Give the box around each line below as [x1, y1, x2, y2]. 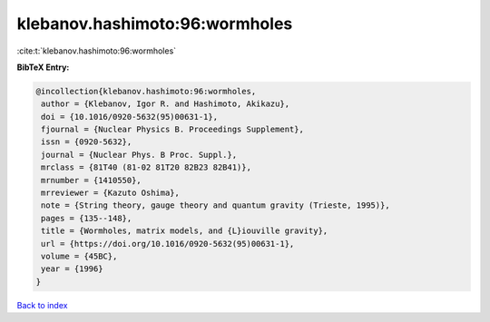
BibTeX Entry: [16, 62, 70, 73]
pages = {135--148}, [41, 213, 132, 223]
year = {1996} [41, 264, 103, 274]
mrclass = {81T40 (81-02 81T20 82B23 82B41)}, [41, 162, 251, 172]
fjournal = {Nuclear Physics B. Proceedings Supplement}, [41, 124, 304, 135]
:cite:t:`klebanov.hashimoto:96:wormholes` [16, 45, 177, 56]
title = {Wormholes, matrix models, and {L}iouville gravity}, [41, 226, 328, 236]
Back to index [16, 299, 68, 310]
